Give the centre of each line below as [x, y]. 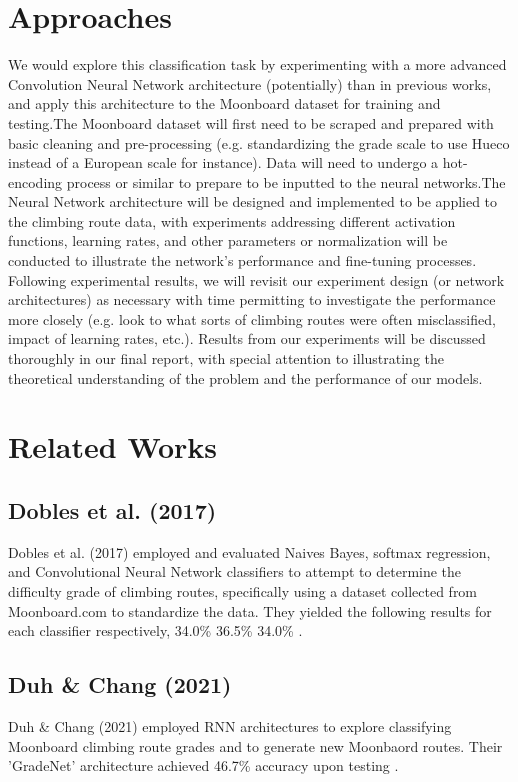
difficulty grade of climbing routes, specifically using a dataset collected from [243, 590]
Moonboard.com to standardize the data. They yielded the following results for [250, 610]
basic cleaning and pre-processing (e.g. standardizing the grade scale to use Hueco [259, 142]
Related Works [113, 446]
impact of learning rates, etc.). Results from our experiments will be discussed [247, 338]
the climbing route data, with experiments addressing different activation [232, 220]
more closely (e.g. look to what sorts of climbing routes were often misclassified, [252, 318]
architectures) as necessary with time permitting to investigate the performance [252, 299]
